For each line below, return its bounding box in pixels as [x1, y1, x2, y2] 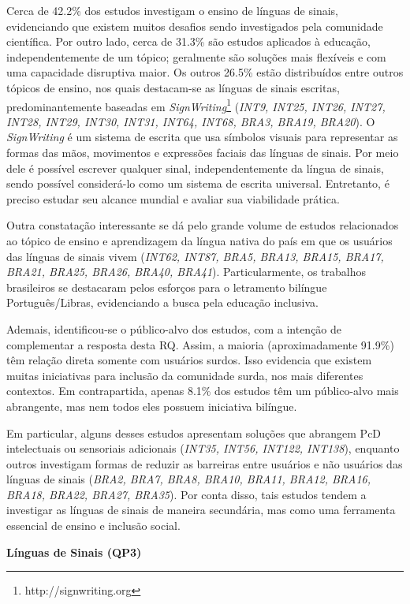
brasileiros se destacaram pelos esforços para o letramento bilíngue [6, 278, 327, 295]
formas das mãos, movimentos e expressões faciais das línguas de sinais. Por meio [6, 144, 399, 160]
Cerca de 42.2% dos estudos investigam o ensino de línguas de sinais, [6, 2, 338, 18]
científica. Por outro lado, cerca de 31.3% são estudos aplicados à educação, [6, 33, 371, 50]
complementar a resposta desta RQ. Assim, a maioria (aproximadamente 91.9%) [6, 336, 394, 352]
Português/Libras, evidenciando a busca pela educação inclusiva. [6, 294, 319, 311]
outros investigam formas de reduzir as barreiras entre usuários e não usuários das [6, 455, 403, 472]
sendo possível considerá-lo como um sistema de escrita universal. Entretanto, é [6, 175, 389, 192]
